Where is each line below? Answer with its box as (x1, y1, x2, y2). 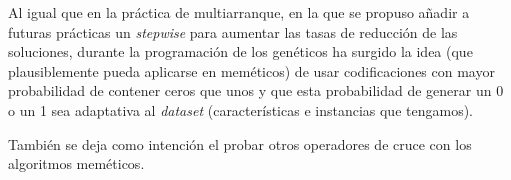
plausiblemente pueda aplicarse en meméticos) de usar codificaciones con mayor (8, 60, 495, 81)
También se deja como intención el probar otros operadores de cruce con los (8, 133, 472, 154)
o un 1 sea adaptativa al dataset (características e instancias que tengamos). (8, 99, 473, 120)
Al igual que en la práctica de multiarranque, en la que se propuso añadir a (8, 2, 470, 22)
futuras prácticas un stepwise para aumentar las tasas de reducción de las (8, 21, 458, 42)
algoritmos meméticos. (8, 153, 145, 174)
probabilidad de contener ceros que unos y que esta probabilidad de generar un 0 (8, 80, 504, 101)
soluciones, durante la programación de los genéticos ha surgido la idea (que (8, 41, 473, 62)
